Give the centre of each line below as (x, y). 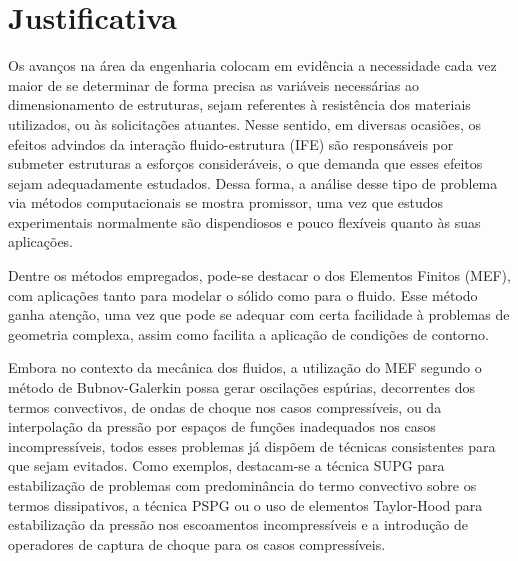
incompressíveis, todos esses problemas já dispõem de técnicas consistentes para (252, 445)
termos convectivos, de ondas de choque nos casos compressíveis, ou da (225, 406)
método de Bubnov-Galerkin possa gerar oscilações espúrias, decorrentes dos (241, 387)
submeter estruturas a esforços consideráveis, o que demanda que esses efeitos (245, 163)
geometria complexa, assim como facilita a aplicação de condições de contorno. (248, 333)
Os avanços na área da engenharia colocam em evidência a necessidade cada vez (252, 65)
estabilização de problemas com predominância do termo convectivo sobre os (242, 485)
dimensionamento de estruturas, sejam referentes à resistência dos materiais (239, 104)
